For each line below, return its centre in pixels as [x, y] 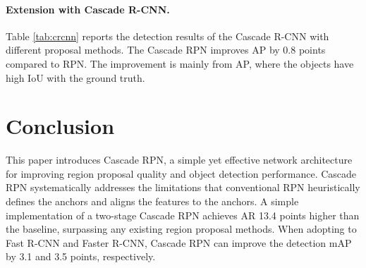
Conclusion [60, 126]
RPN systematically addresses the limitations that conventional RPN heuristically [183, 187]
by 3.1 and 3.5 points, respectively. [81, 256]
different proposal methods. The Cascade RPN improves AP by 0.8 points [166, 50]
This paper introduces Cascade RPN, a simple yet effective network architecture [179, 160]
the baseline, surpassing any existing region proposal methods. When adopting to [181, 229]
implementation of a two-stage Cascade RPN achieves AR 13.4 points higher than [183, 215]
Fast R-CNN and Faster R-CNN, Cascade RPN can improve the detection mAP [179, 242]
